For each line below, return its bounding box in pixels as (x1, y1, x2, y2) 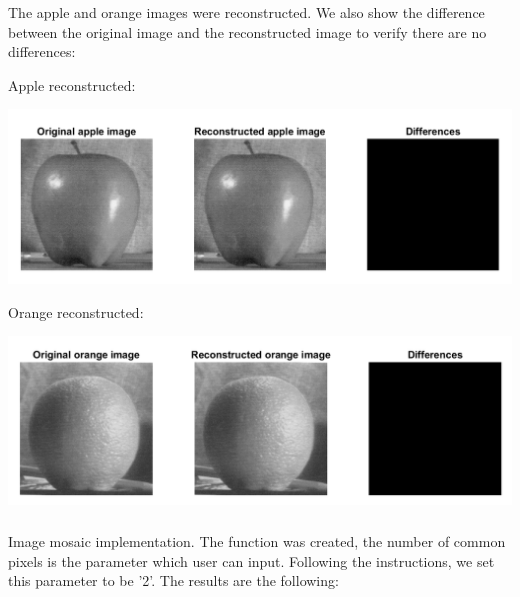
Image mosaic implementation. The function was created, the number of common (8, 531, 506, 552)
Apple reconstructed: (8, 74, 136, 95)
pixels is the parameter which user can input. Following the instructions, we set (8, 550, 495, 571)
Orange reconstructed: (8, 301, 144, 322)
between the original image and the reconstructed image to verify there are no (8, 21, 487, 42)
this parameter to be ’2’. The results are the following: (8, 570, 339, 591)
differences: (8, 41, 76, 62)
